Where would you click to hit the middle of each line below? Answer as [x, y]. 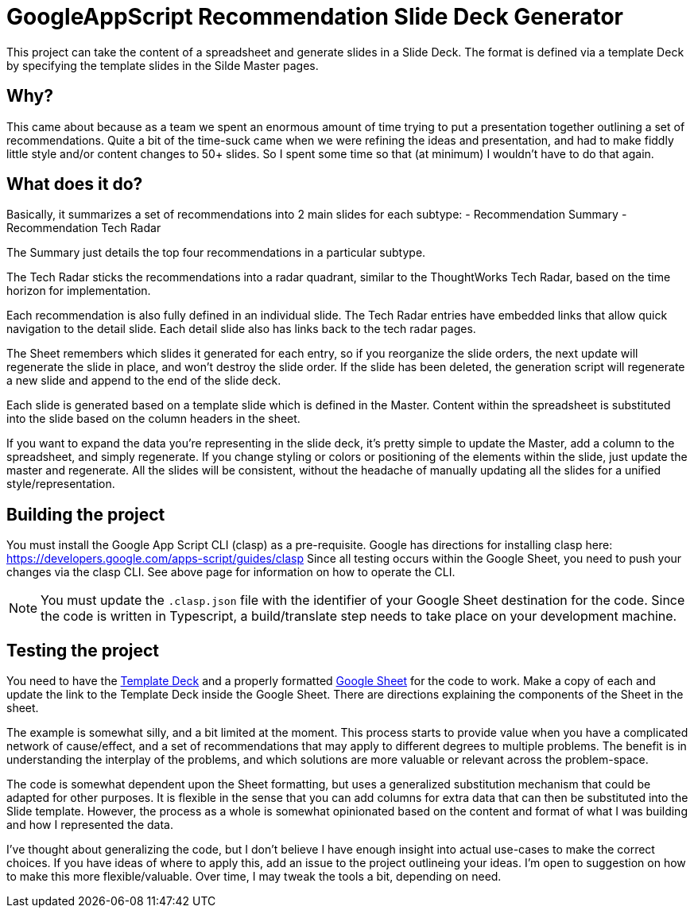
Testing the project [83, 650]
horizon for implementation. [79, 291]
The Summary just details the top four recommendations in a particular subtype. [216, 253]
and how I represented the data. [90, 825]
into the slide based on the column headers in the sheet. [153, 419]
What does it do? [75, 184]
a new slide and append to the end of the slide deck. [144, 381]
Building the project [86, 514]
